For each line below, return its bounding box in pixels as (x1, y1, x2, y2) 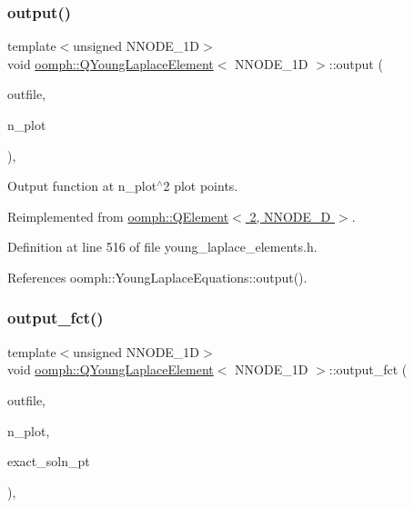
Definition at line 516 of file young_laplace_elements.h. (7, 237, 318, 256)
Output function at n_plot (7, 176, 157, 195)
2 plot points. (163, 176, 238, 195)
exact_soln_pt (7, 452, 90, 471)
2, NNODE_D (249, 206, 331, 225)
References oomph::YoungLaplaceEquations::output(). (7, 267, 308, 286)
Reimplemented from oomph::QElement (7, 206, 229, 225)
